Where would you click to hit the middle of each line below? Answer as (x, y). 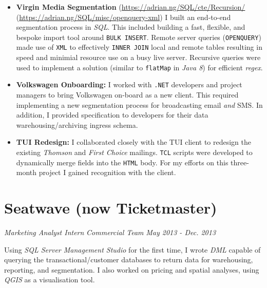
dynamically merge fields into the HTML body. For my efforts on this (122, 162)
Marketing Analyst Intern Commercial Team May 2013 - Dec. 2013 (110, 232)
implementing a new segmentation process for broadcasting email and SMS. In (139, 104)
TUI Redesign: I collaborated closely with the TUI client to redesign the (134, 142)
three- (240, 162)
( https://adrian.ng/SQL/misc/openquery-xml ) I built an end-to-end (123, 17)
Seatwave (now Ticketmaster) (111, 208)
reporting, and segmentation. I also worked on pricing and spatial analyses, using (132, 269)
